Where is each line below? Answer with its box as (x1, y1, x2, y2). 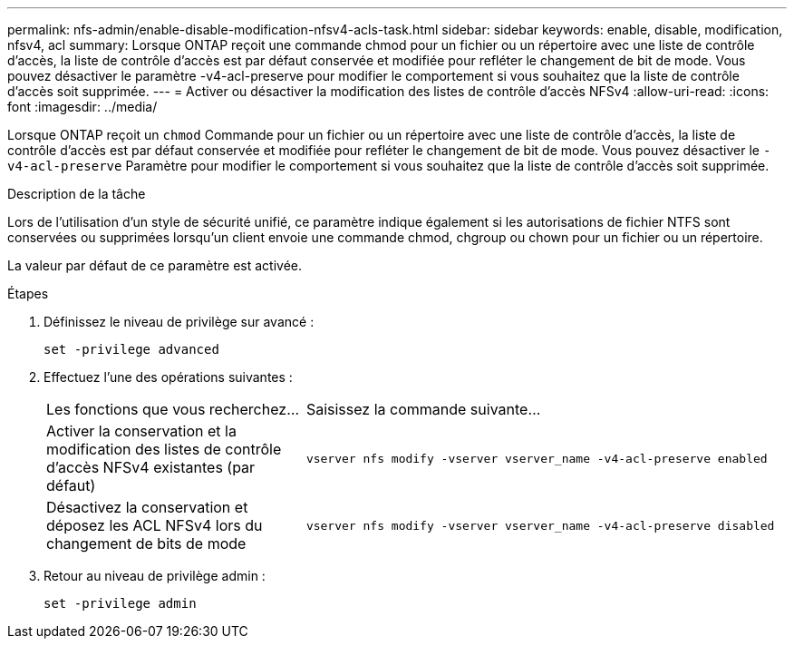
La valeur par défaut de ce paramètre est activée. (7, 258, 303, 273)
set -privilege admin (44, 596, 197, 611)
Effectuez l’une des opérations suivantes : (44, 369, 293, 385)
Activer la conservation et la (46, 422, 237, 440)
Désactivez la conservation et (46, 498, 248, 516)
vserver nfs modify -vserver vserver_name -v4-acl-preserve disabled (305, 518, 775, 533)
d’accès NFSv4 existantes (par (46, 458, 256, 476)
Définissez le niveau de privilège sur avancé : (44, 314, 315, 329)
